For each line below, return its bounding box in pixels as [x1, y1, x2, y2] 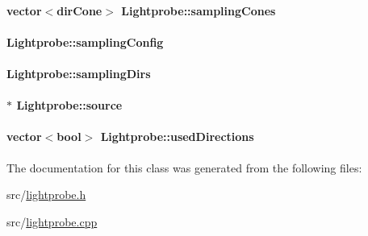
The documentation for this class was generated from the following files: [6, 159, 362, 176]
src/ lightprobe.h [6, 186, 86, 203]
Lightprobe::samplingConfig [6, 33, 164, 50]
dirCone [56, 2, 102, 19]
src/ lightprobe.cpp [6, 213, 98, 230]
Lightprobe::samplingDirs [6, 64, 151, 81]
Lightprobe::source [16, 97, 123, 114]
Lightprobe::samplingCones [121, 2, 276, 19]
